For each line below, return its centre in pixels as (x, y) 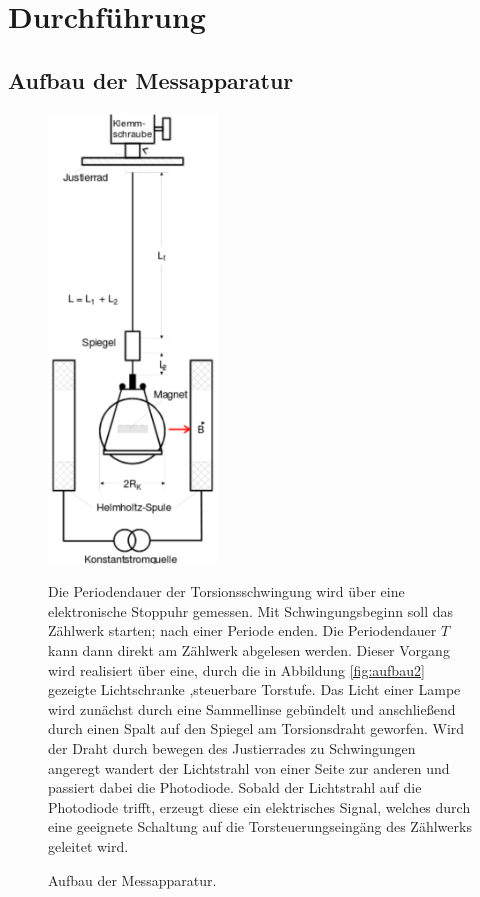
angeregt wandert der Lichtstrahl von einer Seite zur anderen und (249, 767)
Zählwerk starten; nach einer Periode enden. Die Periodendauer (242, 630)
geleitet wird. (88, 845)
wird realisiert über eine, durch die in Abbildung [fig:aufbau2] (236, 669)
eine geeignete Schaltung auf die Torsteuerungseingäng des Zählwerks (260, 826)
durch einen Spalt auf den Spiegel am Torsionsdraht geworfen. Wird (256, 728)
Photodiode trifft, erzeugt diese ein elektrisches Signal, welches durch (259, 806)
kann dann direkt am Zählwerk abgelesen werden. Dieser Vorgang (249, 650)
